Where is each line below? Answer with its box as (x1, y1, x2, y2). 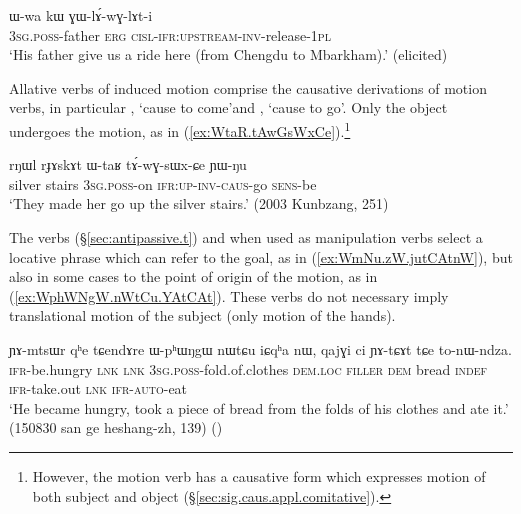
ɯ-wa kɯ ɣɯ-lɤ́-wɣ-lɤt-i (9, 5, 153, 25)
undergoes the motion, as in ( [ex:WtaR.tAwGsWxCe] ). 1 (9, 117, 351, 141)
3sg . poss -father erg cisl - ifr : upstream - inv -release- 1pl (9, 24, 331, 45)
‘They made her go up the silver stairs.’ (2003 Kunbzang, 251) (9, 193, 389, 214)
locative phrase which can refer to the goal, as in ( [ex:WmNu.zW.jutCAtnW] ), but (9, 246, 513, 267)
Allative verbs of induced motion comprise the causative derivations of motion (9, 77, 487, 98)
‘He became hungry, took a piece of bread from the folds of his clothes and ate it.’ (9, 397, 509, 418)
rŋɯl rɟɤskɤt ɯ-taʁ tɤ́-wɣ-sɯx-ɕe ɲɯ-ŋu (9, 154, 247, 175)
